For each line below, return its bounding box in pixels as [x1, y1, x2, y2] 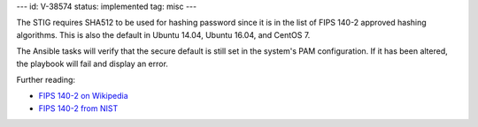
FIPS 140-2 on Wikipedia [38, 91, 128, 101]
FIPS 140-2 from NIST [38, 102, 119, 114]
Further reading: [16, 74, 75, 85]
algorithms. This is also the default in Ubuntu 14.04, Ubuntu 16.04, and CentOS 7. [16, 29, 311, 40]
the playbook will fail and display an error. [16, 58, 168, 69]
